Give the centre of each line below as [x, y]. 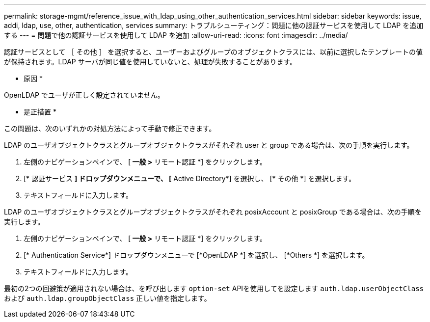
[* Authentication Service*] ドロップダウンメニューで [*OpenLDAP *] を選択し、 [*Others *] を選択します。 [196, 255]
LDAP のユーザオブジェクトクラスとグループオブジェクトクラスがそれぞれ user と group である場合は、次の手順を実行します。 [209, 145]
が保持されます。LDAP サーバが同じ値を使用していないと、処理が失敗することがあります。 [150, 62]
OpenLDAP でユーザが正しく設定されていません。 [84, 95]
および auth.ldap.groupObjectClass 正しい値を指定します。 [107, 298]
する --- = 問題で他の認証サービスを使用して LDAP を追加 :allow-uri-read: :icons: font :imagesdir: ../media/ [176, 35]
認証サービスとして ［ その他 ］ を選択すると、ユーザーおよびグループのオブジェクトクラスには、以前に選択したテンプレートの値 [213, 52]
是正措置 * [40, 112]
